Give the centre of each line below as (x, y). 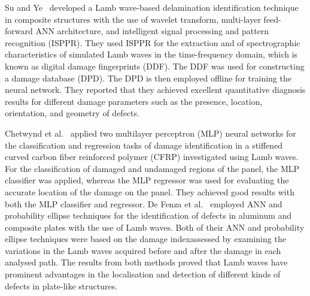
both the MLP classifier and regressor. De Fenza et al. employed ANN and (144, 203)
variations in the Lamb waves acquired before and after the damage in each (143, 250)
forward (19, 31)
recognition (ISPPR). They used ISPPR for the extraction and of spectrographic (153, 42)
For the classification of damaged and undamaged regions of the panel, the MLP (152, 168)
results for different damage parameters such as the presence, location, (134, 101)
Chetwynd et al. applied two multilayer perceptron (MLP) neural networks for (151, 133)
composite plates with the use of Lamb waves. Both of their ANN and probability (155, 227)
